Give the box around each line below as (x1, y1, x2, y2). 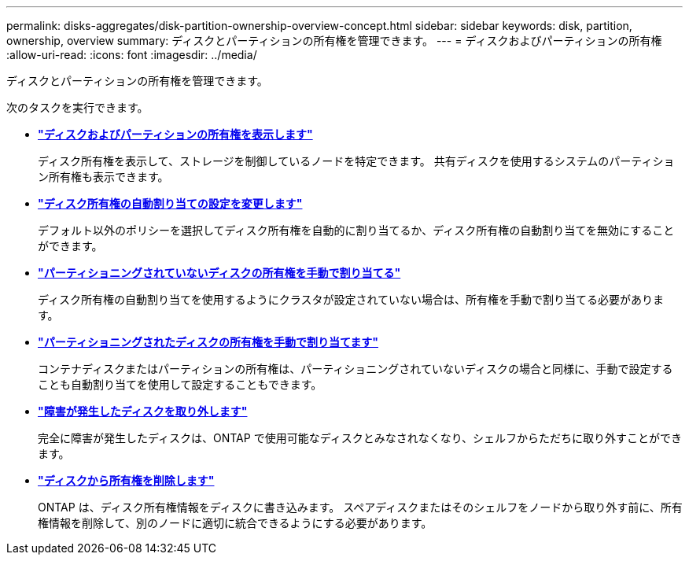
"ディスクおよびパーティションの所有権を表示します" (38, 127, 313, 141)
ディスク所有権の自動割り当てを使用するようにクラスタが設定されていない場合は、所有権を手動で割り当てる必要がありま (38, 293, 665, 306)
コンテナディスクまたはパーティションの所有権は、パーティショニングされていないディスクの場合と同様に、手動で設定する (38, 362, 673, 375)
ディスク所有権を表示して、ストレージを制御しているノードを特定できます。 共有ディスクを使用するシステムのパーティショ (38, 154, 675, 168)
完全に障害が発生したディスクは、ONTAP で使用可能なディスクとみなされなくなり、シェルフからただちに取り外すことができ (38, 431, 683, 445)
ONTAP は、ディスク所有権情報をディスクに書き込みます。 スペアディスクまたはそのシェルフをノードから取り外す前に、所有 (38, 500, 683, 514)
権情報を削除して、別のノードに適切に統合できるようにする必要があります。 (38, 516, 433, 530)
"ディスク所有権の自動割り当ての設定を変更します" (38, 197, 303, 210)
